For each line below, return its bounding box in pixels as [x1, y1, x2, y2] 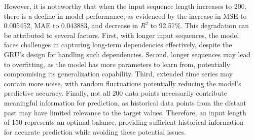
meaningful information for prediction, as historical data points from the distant [4, 97, 246, 107]
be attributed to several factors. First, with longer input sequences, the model [4, 30, 239, 40]
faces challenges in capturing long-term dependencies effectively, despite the [4, 39, 232, 50]
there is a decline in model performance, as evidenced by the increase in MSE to [4, 10, 247, 21]
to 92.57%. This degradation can [150, 20, 249, 31]
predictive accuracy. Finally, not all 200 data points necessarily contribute [4, 88, 227, 98]
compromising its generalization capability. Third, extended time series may [4, 69, 233, 79]
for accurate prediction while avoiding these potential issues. [4, 126, 186, 137]
